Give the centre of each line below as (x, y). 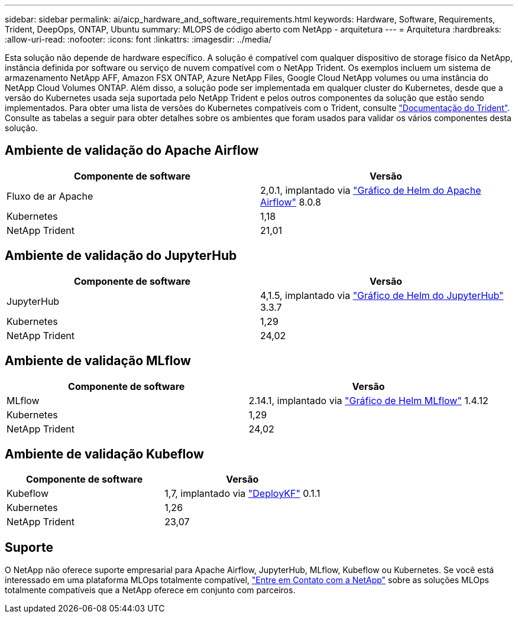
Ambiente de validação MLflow (98, 361)
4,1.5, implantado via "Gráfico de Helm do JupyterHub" (382, 295)
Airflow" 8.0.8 (291, 202)
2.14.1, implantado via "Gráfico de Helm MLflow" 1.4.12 (368, 400)
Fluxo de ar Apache (50, 196)
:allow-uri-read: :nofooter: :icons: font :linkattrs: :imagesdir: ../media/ (138, 39)
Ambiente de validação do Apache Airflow (132, 151)
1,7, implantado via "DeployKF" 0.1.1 (242, 494)
